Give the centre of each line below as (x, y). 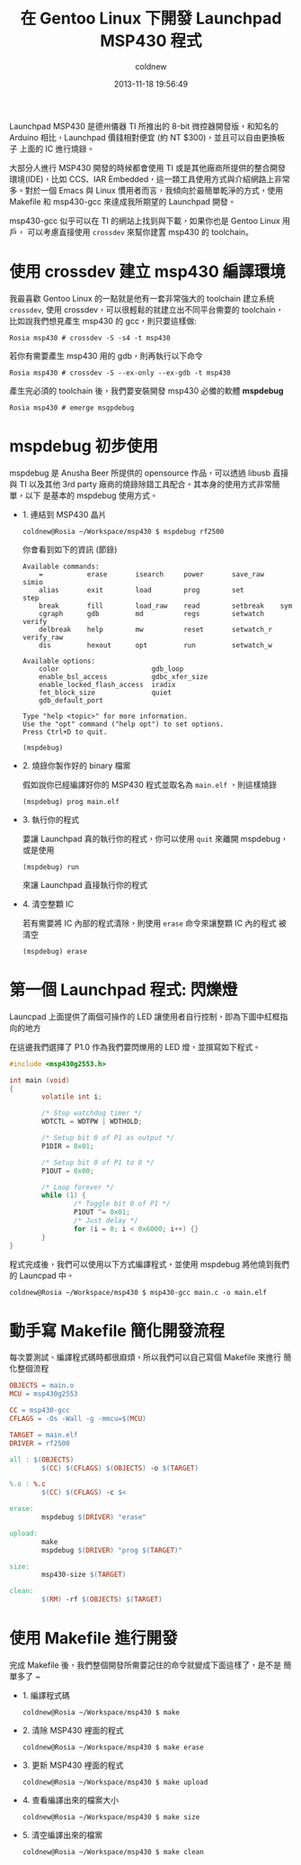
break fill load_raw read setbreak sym (166, 606)
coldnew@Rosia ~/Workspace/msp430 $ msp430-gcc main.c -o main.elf (138, 1292)
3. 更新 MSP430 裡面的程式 (73, 1765)
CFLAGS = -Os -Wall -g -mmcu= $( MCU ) (78, 1419)
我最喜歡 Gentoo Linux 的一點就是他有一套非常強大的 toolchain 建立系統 (142, 298)
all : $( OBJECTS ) (42, 1460)
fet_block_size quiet (106, 693)
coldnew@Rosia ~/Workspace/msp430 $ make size (111, 1817)
